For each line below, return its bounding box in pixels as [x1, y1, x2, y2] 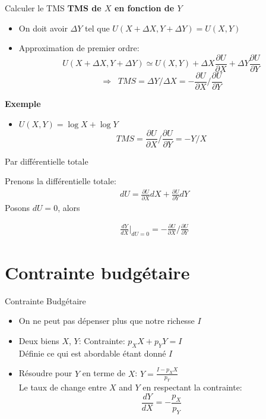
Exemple [5, 97, 41, 109]
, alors [58, 201, 80, 213]
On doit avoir [18, 21, 68, 34]
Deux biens [18, 334, 59, 346]
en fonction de [114, 2, 175, 14]
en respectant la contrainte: [142, 381, 242, 393]
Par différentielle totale [5, 155, 88, 167]
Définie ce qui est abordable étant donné [18, 346, 166, 359]
